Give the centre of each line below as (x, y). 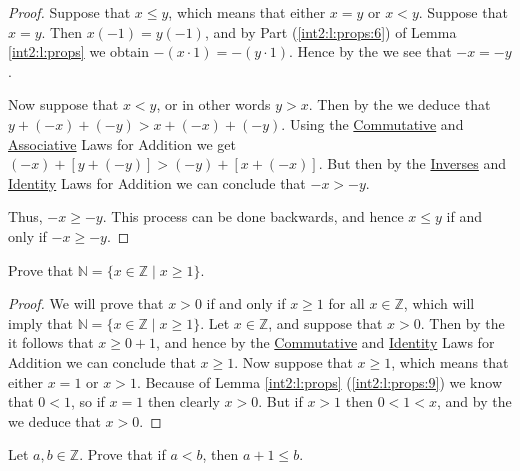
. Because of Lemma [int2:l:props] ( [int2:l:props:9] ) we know (319, 381)
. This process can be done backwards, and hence (253, 216)
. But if (280, 401)
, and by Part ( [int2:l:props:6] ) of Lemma (330, 31)
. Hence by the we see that (370, 51)
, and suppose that (325, 322)
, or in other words (213, 104)
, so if (88, 401)
